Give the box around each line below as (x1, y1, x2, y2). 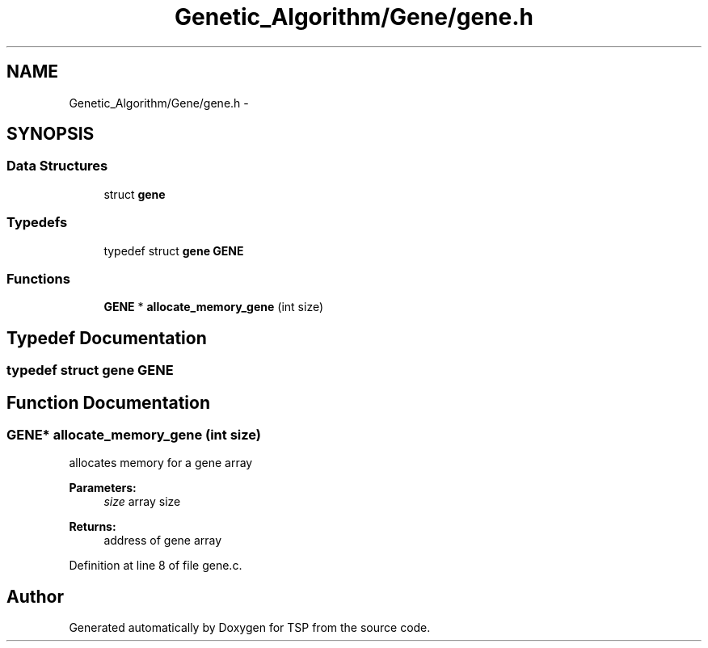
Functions (6, 270, 70, 287)
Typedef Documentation (6, 327, 207, 348)
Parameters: (69, 481, 137, 495)
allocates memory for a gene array (69, 456, 253, 470)
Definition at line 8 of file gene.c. (69, 558, 242, 573)
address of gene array (103, 533, 222, 548)
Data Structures (6, 158, 108, 175)
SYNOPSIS (6, 124, 95, 145)
